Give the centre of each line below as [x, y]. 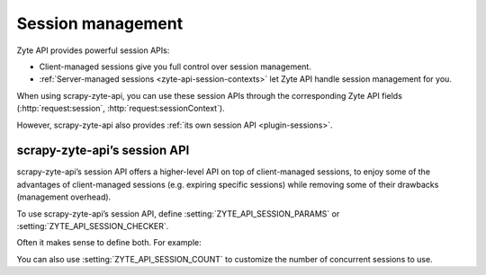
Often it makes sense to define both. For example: [109, 243]
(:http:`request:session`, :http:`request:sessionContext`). [121, 109]
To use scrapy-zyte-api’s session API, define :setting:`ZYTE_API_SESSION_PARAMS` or [178, 213]
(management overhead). [64, 197]
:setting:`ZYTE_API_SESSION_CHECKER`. [93, 226]
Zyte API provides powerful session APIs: [93, 50]
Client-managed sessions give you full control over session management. [175, 67]
